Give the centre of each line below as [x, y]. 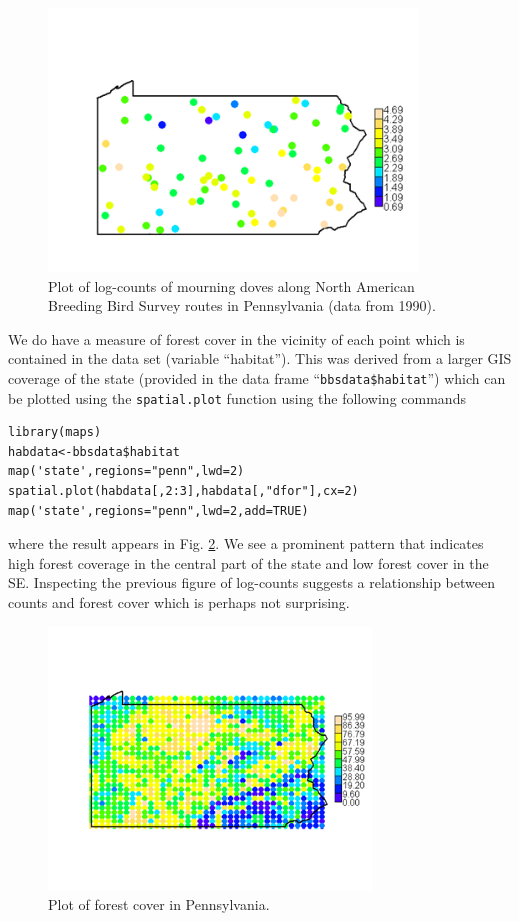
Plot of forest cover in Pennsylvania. [159, 904]
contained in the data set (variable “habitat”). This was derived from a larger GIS [260, 358]
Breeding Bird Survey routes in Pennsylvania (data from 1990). [242, 305]
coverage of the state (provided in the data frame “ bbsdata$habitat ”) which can [257, 377]
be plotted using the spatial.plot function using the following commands [237, 397]
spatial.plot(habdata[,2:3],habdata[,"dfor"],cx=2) [183, 491]
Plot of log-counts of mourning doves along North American [231, 285]
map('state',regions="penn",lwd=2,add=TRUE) [158, 510]
